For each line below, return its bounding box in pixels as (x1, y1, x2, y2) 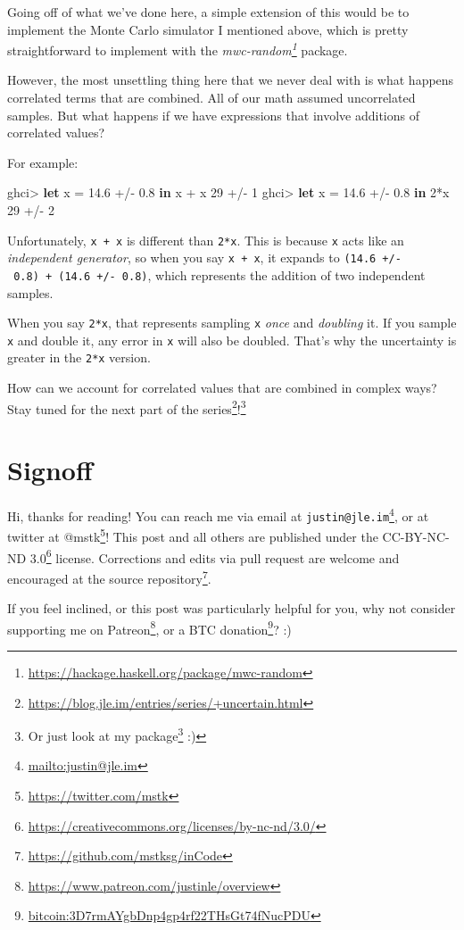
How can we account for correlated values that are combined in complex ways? (7, 378, 437, 397)
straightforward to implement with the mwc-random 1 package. (7, 38, 348, 59)
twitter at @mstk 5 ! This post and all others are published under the (7, 525, 378, 546)
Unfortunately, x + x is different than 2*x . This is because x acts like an (7, 230, 404, 249)
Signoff (7, 452, 93, 488)
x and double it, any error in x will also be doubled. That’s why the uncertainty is (7, 330, 457, 349)
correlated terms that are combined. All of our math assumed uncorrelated (7, 88, 416, 107)
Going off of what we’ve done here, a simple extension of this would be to (7, 3, 410, 21)
